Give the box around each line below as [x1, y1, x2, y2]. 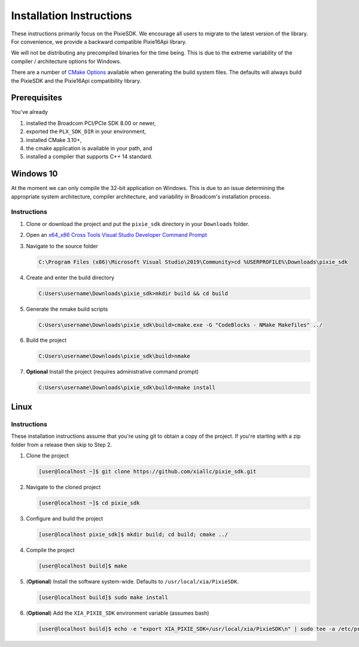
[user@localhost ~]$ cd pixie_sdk [38, 499, 140, 506]
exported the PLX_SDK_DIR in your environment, [26, 128, 147, 135]
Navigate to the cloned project [26, 483, 101, 490]
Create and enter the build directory [26, 273, 115, 281]
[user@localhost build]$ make [38, 562, 127, 569]
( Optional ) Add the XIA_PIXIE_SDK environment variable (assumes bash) [26, 609, 209, 616]
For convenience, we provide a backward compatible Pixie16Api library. [11, 38, 187, 45]
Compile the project [26, 546, 75, 553]
